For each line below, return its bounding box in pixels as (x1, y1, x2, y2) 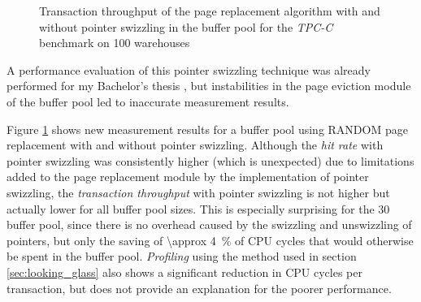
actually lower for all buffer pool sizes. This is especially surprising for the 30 (7, 200, 390, 217)
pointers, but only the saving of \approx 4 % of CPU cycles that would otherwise (7, 231, 414, 248)
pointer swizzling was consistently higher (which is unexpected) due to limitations (7, 152, 414, 169)
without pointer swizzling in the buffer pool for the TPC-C (39, 18, 333, 35)
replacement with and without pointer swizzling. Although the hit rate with (7, 136, 384, 153)
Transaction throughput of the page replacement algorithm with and (39, 2, 380, 19)
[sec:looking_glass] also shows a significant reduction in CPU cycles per (7, 263, 362, 280)
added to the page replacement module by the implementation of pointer (7, 168, 369, 185)
